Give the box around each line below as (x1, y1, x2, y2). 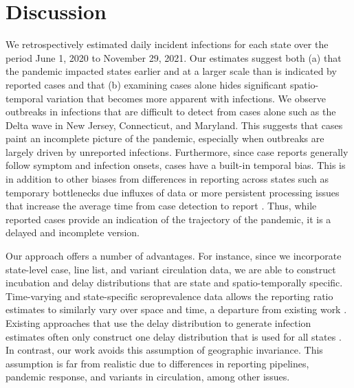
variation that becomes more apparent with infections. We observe (46, 91, 326, 105)
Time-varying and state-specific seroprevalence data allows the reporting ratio (5, 288, 333, 303)
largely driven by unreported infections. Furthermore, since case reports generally (5, 144, 349, 159)
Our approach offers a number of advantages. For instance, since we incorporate (5, 249, 342, 263)
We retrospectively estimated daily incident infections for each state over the (5, 37, 329, 52)
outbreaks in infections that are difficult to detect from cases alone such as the (5, 104, 336, 119)
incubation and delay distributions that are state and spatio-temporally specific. (5, 275, 343, 290)
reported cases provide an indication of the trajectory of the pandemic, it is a (5, 212, 331, 226)
